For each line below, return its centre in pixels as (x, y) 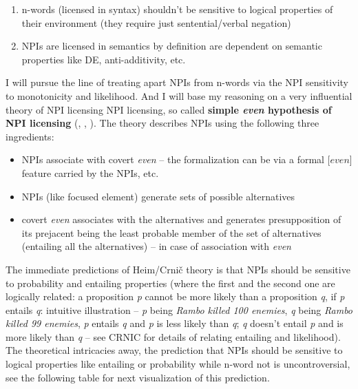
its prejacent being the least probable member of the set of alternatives (171, 232)
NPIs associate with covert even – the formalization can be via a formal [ (176, 159)
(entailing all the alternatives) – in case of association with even (156, 246)
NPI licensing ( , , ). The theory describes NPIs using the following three (162, 123)
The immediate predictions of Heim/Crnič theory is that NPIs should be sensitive (178, 269)
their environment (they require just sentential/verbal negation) (156, 22)
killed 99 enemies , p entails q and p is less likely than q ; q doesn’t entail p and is (175, 323)
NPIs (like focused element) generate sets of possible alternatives (158, 196)
